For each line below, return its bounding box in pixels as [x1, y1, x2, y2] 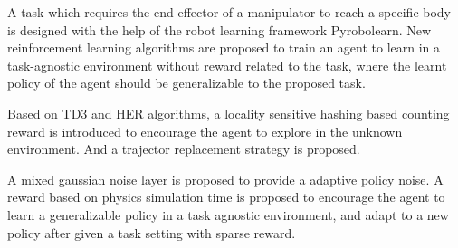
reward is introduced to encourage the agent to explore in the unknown [7, 121, 403, 140]
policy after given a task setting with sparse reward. [7, 223, 296, 242]
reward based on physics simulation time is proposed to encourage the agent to [7, 187, 445, 206]
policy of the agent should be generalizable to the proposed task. [7, 73, 366, 92]
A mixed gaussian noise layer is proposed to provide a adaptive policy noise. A [7, 169, 444, 188]
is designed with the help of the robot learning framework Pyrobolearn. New [7, 20, 432, 39]
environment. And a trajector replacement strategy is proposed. [7, 139, 360, 158]
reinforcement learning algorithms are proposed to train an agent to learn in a [7, 38, 441, 57]
